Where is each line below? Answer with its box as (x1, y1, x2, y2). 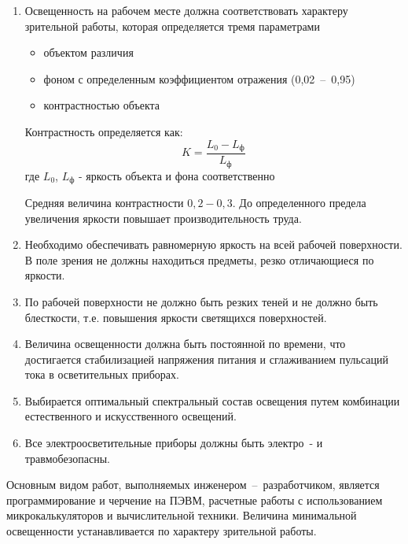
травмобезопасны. (24, 450, 111, 466)
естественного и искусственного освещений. (24, 408, 237, 424)
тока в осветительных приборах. (24, 366, 179, 383)
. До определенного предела (232, 194, 366, 210)
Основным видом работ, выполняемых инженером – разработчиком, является (6, 476, 380, 493)
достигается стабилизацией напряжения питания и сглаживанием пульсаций (24, 350, 389, 367)
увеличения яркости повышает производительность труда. (24, 209, 302, 226)
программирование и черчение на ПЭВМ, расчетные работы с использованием (6, 491, 383, 508)
